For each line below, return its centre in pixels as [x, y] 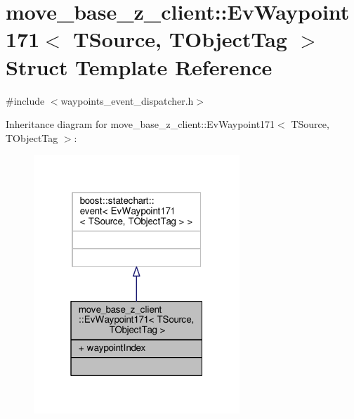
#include [25, 100]
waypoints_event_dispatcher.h [127, 100]
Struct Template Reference [139, 66]
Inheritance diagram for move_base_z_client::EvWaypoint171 [140, 124]
